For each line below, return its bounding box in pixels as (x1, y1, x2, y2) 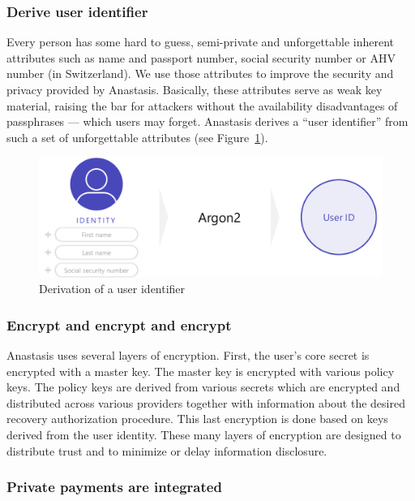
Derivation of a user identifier (39, 280, 186, 297)
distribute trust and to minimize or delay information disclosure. (6, 442, 327, 459)
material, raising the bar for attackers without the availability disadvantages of (6, 97, 398, 114)
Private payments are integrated (6, 477, 222, 497)
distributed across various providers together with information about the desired (6, 394, 405, 411)
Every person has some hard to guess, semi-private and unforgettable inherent (6, 33, 395, 50)
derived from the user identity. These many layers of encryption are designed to (6, 425, 401, 443)
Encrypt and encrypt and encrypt (6, 314, 232, 335)
